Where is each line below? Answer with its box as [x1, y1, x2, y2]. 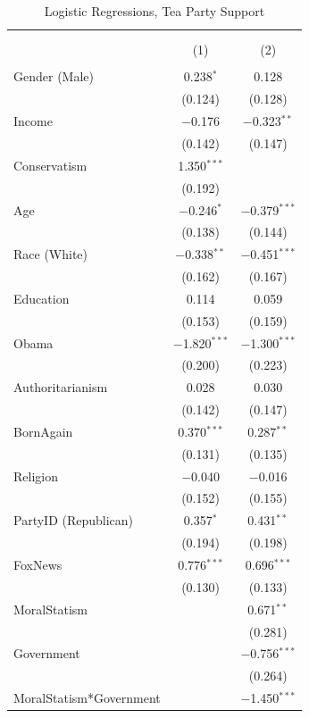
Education [13, 288, 70, 307]
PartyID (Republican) [13, 511, 134, 530]
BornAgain [13, 422, 73, 440]
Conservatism [13, 155, 88, 174]
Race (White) [13, 245, 88, 263]
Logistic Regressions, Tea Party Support [44, 2, 265, 20]
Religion [13, 466, 58, 485]
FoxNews [13, 555, 63, 573]
